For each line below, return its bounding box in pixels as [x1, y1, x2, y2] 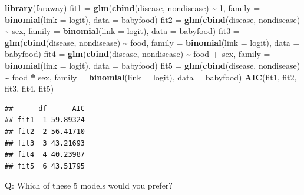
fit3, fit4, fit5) [5, 82, 54, 95]
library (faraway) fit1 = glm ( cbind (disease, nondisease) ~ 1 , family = [5, 2, 260, 14]
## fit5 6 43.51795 [5, 162, 85, 170]
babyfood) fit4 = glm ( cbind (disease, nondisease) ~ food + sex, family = [5, 48, 270, 60]
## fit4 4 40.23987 [5, 150, 85, 159]
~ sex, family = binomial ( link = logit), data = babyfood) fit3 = [5, 25, 240, 37]
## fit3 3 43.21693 [5, 139, 85, 147]
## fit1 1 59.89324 [5, 116, 85, 125]
